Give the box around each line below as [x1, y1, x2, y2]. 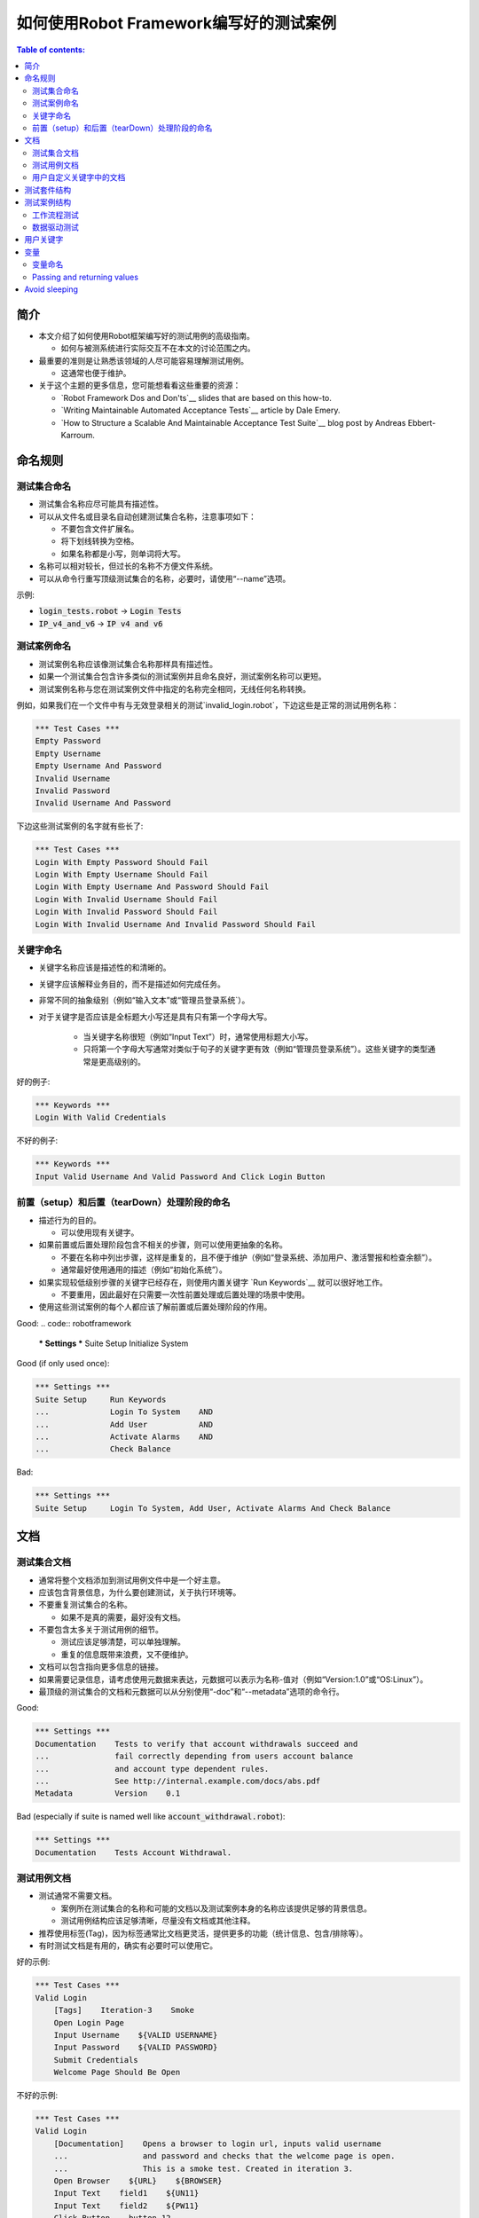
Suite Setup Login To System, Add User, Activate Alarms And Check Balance [35, 1503, 391, 1513]
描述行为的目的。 [38, 1215, 101, 1225]
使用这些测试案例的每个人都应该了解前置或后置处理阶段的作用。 [38, 1302, 272, 1312]
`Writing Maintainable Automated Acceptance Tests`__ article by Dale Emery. [60, 405, 341, 416]
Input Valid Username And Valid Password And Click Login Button [35, 1171, 326, 1182]
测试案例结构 [24, 197, 71, 208]
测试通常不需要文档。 [38, 1891, 117, 1901]
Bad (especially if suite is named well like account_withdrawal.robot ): [16, 1811, 286, 1822]
